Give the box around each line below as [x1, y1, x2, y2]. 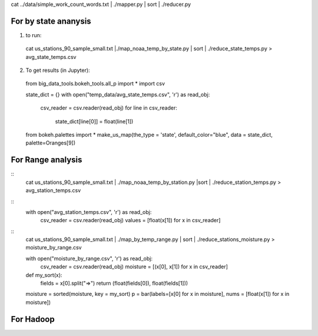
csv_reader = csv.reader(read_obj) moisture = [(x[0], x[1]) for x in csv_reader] [40, 263, 228, 271]
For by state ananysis [11, 16, 91, 26]
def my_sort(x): [25, 271, 62, 278]
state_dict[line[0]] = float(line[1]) [55, 118, 134, 125]
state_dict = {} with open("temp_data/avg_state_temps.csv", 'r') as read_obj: [25, 91, 210, 98]
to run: [25, 31, 42, 38]
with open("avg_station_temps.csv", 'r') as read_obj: [25, 208, 152, 215]
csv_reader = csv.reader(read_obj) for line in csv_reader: [40, 104, 178, 111]
